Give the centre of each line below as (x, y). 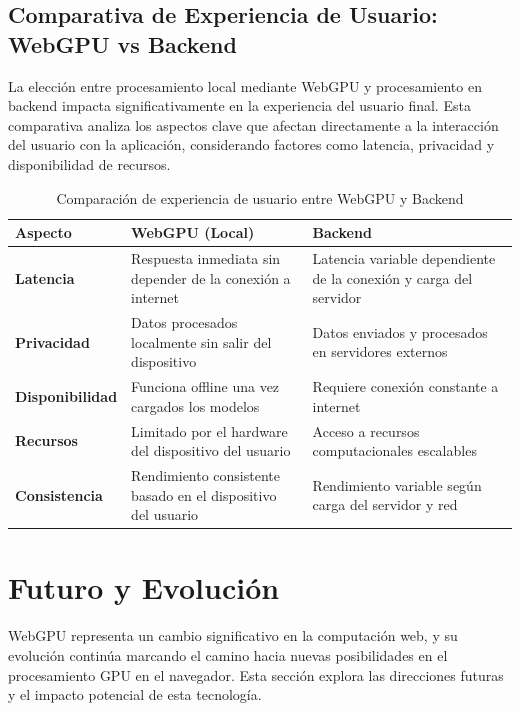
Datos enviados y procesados (400, 331)
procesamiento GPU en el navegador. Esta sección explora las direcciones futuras (256, 674)
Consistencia (59, 494)
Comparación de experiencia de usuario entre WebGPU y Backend (260, 197)
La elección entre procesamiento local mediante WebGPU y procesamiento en (245, 85)
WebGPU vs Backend (122, 43)
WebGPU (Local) (193, 232)
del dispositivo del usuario (211, 450)
